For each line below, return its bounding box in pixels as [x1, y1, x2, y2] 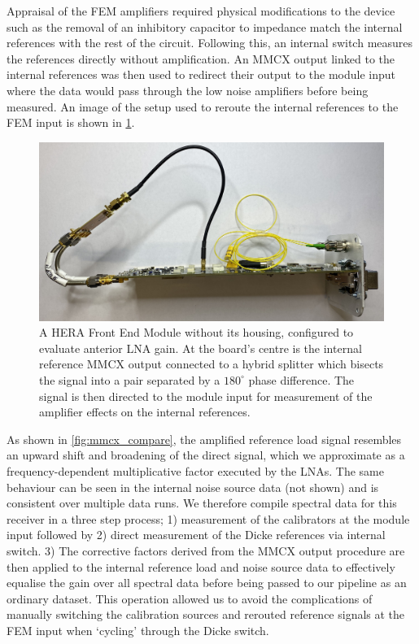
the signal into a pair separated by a [39, 371, 220, 388]
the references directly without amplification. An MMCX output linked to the [7, 50, 395, 67]
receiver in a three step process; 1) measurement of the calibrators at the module [7, 510, 410, 527]
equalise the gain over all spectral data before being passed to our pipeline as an [7, 574, 407, 591]
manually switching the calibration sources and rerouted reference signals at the [7, 606, 405, 623]
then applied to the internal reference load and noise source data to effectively [7, 558, 395, 575]
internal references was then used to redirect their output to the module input [7, 66, 396, 83]
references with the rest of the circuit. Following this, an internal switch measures [7, 34, 413, 51]
